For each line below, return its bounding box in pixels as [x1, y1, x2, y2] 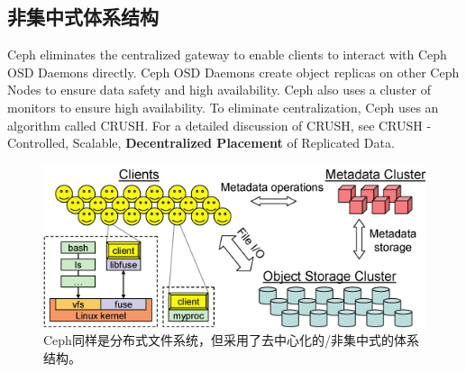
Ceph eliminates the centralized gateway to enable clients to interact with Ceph [7, 45, 447, 64]
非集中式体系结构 [7, 3, 159, 31]
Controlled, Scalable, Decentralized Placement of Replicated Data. [7, 133, 395, 152]
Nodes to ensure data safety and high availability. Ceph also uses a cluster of [7, 80, 431, 99]
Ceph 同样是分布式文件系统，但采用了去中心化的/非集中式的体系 [43, 331, 419, 349]
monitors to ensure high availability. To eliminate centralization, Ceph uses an [7, 97, 439, 116]
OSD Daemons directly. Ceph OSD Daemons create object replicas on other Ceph [7, 62, 460, 81]
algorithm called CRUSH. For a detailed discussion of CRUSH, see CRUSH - [7, 115, 432, 134]
